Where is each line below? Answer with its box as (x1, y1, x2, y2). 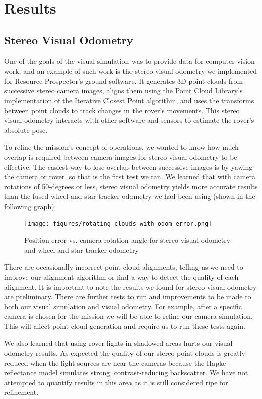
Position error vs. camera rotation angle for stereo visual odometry (24, 235, 231, 245)
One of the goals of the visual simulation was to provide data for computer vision (4, 55, 255, 66)
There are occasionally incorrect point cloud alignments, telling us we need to (4, 261, 243, 272)
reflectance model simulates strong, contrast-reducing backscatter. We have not (4, 367, 248, 378)
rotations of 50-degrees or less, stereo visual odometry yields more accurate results (4, 181, 258, 191)
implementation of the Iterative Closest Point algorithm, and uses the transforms (4, 95, 254, 105)
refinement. (4, 387, 39, 397)
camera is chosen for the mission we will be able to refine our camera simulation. (4, 311, 253, 321)
